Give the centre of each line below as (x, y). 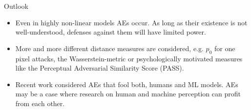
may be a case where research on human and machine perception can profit (128, 94)
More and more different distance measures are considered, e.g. (109, 48)
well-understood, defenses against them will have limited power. (111, 32)
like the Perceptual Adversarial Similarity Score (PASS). (100, 68)
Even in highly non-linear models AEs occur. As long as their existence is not (131, 22)
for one (225, 48)
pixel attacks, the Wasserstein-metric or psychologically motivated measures (129, 58)
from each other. (40, 103)
